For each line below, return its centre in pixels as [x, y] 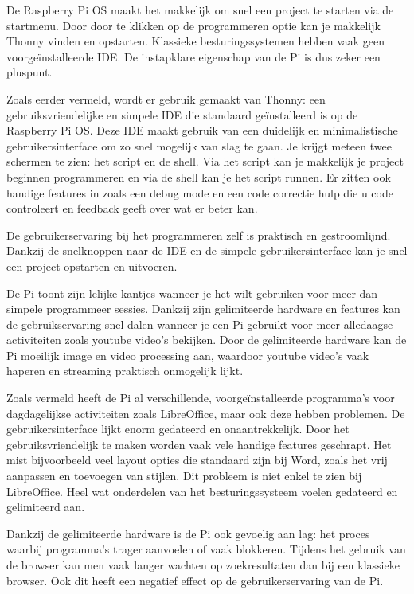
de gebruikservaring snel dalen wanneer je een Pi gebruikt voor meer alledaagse [200, 324]
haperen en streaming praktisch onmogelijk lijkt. [125, 371]
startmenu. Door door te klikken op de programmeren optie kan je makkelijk [193, 25]
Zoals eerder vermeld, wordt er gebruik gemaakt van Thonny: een [166, 98]
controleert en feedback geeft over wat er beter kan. [132, 208]
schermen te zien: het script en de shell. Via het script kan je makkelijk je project [205, 161]
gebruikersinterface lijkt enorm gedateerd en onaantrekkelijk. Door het [178, 429]
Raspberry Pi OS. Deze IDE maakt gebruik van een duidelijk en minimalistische [202, 130]
